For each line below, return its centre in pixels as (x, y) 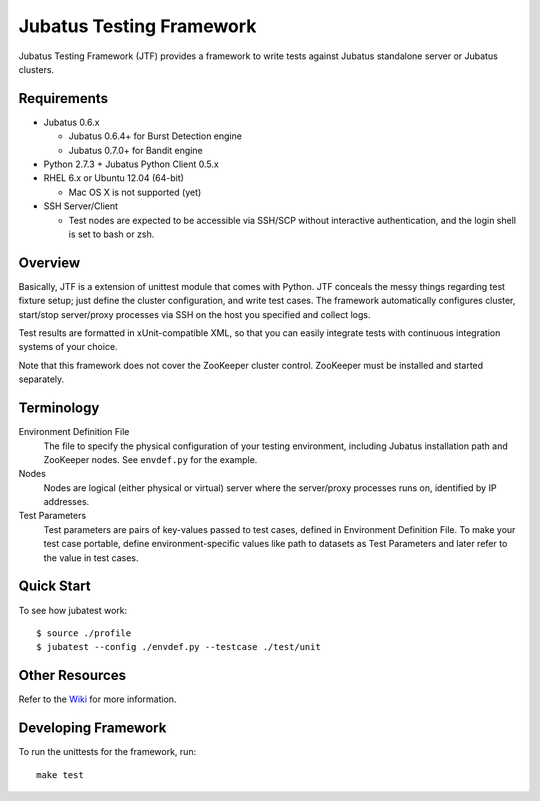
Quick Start (54, 586)
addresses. (66, 502)
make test (60, 774)
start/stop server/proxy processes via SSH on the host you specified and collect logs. (194, 314)
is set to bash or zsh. (111, 234)
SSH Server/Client (81, 206)
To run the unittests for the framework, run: (107, 752)
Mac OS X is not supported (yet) (135, 192)
